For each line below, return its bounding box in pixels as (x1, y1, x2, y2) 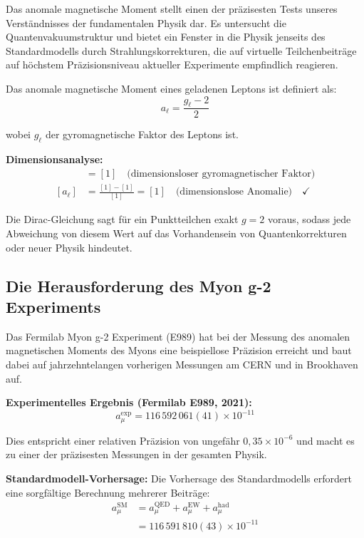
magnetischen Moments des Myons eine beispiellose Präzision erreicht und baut (6, 343, 352, 358)
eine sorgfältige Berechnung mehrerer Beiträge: (6, 485, 210, 500)
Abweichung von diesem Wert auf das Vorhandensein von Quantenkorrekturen (6, 226, 347, 241)
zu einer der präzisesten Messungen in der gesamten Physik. (6, 447, 267, 462)
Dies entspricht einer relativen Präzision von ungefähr (6, 433, 240, 448)
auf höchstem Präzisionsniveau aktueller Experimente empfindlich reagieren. (6, 57, 338, 72)
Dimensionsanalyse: (6, 152, 103, 167)
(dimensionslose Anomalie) (175, 187, 293, 197)
